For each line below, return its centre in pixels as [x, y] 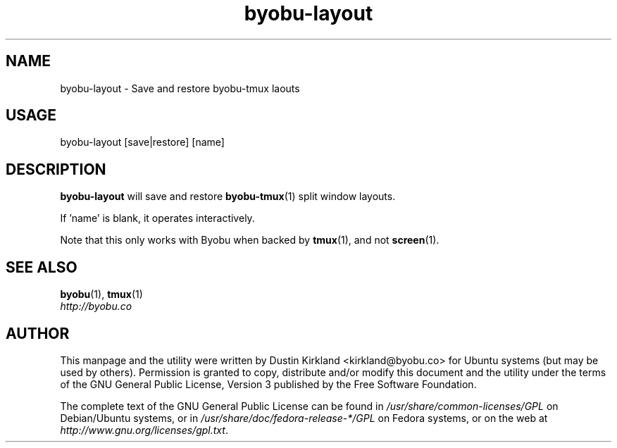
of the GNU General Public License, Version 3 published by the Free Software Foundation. [268, 384]
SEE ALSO [42, 267]
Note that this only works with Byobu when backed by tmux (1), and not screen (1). [250, 240]
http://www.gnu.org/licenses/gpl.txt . [144, 430]
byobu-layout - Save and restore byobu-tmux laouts [180, 88]
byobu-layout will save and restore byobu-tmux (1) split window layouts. [228, 197]
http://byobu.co [96, 306]
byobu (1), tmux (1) [101, 294]
